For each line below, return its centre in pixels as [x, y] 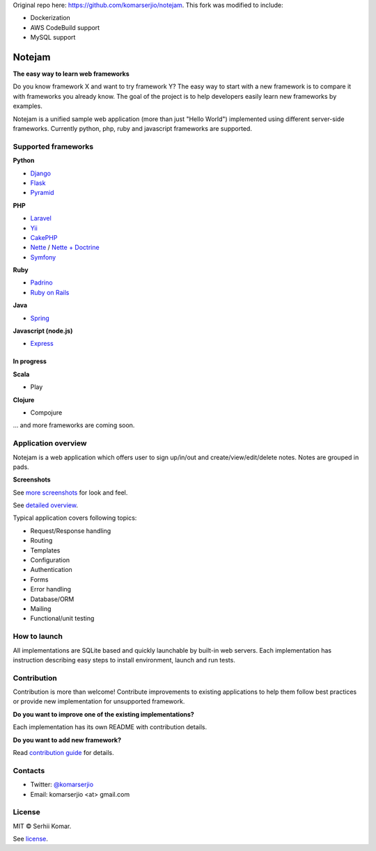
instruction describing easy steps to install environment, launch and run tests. [124, 660]
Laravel [41, 218]
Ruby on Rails [50, 292]
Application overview [50, 443]
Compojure [46, 412]
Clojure [24, 399]
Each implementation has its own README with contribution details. [110, 727]
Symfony [43, 257]
